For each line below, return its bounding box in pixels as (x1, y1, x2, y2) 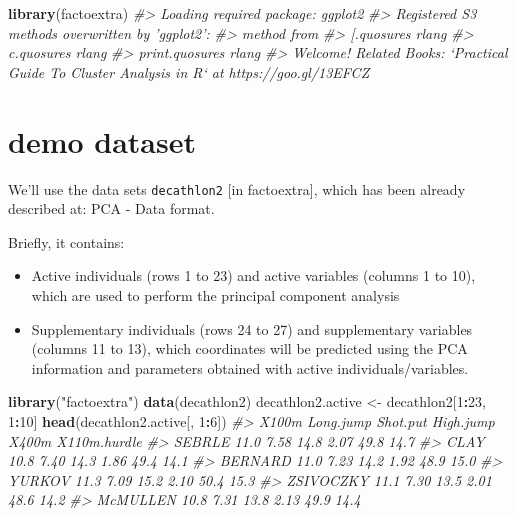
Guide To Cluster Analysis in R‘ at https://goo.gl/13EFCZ (8, 61, 370, 82)
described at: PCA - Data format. (8, 198, 215, 219)
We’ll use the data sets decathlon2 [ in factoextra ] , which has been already (8, 178, 466, 199)
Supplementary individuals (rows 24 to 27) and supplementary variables (31, 318, 473, 339)
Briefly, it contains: (8, 231, 125, 252)
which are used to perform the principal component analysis (31, 284, 400, 305)
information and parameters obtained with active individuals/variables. (31, 357, 469, 378)
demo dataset (8, 120, 196, 161)
